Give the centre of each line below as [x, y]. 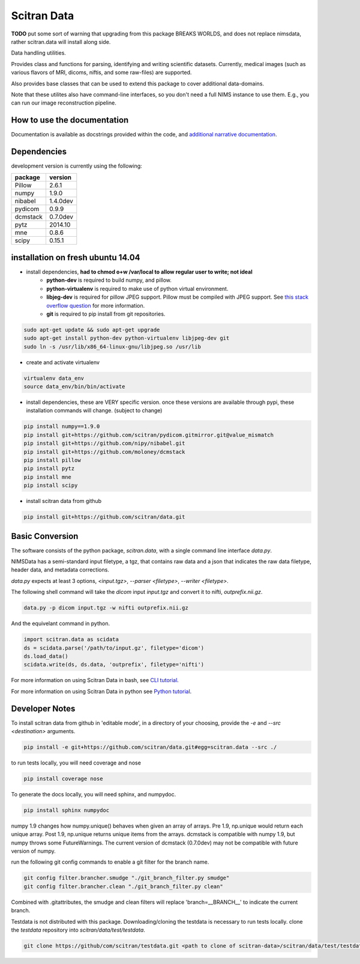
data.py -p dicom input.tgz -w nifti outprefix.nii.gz [106, 608]
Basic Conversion [45, 536]
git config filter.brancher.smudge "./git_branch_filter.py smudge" [127, 878]
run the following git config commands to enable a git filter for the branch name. [110, 862]
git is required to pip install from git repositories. [106, 314]
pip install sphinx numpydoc [67, 810]
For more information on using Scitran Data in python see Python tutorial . [101, 691]
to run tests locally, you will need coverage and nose [76, 763]
